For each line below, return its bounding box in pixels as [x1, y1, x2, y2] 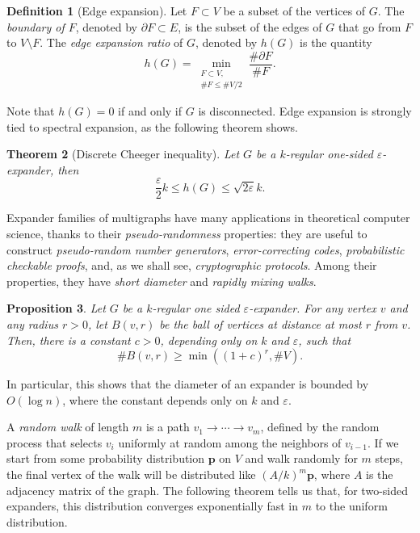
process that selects [6, 434, 103, 451]
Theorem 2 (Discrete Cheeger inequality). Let [6, 145, 240, 162]
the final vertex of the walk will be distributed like [6, 466, 256, 483]
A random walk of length [6, 418, 129, 435]
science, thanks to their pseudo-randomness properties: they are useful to [6, 225, 367, 241]
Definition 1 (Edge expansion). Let [6, 2, 187, 19]
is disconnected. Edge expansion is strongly [198, 102, 412, 119]
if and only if [118, 102, 183, 119]
